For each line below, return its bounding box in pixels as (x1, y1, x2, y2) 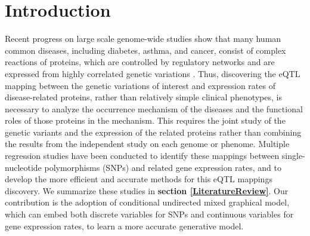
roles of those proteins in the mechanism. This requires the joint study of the (5, 114, 286, 127)
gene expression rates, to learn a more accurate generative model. (5, 219, 244, 232)
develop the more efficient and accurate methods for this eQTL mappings (5, 173, 272, 185)
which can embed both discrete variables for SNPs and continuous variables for (5, 208, 294, 220)
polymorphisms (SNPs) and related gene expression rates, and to (44, 161, 281, 173)
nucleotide (5, 161, 42, 173)
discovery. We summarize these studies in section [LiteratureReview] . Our (5, 184, 289, 197)
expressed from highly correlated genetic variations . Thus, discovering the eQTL (5, 67, 300, 79)
